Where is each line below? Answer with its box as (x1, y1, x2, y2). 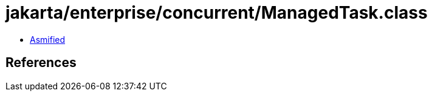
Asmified (30, 34, 66, 45)
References (5, 55, 77, 71)
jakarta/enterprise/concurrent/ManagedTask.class (5, 2, 428, 23)
